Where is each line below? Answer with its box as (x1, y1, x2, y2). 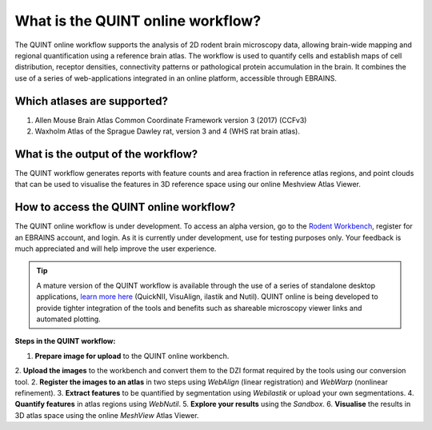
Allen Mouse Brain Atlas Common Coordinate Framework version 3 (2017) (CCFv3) (34, 115, 307, 125)
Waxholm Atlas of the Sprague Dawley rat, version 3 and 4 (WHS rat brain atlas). (34, 126, 300, 136)
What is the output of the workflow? (14, 147, 198, 161)
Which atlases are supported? (14, 94, 168, 108)
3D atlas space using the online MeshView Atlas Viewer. (14, 410, 199, 420)
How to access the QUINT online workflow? (14, 201, 236, 214)
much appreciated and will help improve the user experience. (14, 244, 217, 253)
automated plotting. (36, 314, 102, 324)
